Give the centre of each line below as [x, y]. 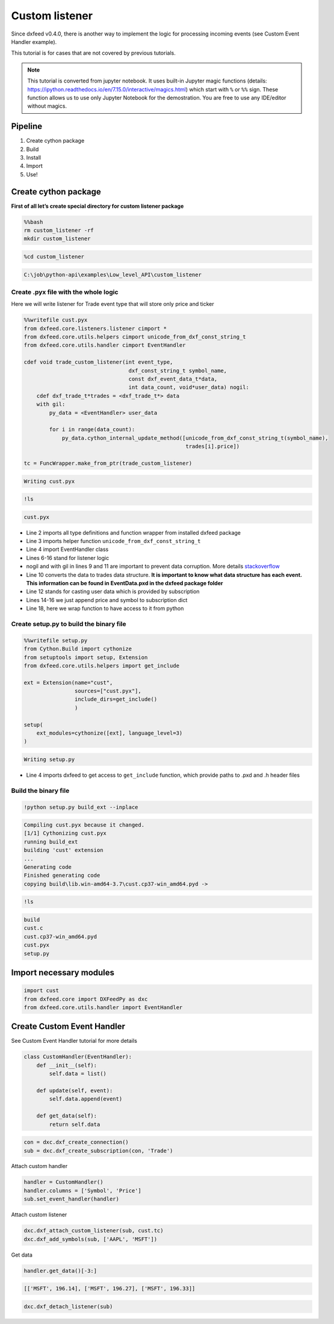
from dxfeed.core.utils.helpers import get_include [102, 666]
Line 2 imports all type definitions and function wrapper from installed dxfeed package [133, 532]
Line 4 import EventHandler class [67, 549]
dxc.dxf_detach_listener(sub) [68, 1306]
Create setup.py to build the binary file [69, 624]
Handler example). [34, 42]
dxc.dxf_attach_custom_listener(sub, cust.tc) [94, 1231]
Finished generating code [62, 875]
